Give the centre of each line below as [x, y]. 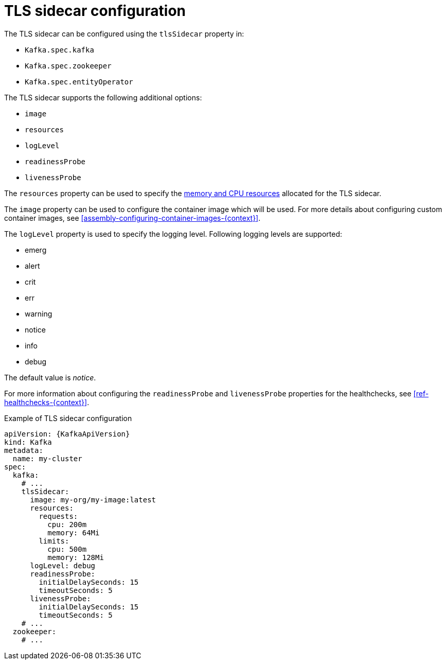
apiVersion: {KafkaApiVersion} [67, 434]
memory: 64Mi [74, 532]
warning [39, 313]
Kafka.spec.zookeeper [68, 66]
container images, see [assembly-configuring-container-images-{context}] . [132, 218]
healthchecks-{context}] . [47, 402]
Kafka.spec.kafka [59, 50]
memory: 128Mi [76, 557]
